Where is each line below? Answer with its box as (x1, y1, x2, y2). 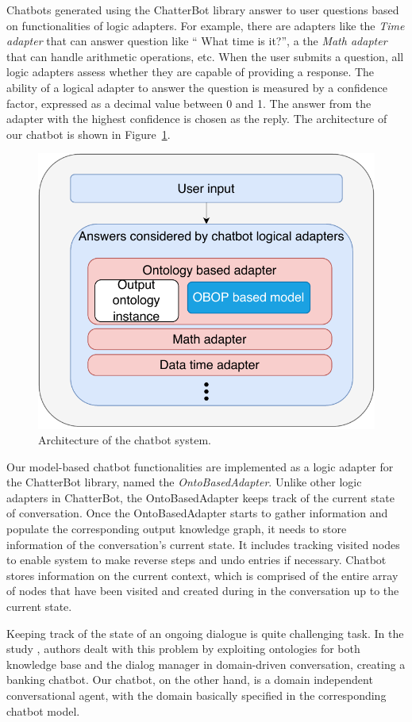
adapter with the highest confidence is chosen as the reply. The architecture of (6, 110, 387, 127)
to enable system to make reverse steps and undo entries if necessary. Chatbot (6, 551, 387, 568)
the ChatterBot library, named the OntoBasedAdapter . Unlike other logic (6, 474, 362, 490)
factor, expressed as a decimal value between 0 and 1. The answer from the (6, 94, 372, 111)
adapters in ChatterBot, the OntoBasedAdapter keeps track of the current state (6, 489, 395, 505)
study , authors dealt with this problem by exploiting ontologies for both (6, 640, 360, 657)
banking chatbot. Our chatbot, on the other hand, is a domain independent (6, 671, 373, 688)
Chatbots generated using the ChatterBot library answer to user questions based (6, 2, 399, 17)
